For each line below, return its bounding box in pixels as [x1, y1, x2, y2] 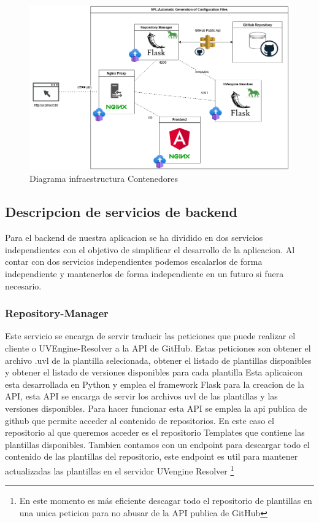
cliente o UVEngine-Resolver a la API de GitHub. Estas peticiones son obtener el [5, 341, 311, 354]
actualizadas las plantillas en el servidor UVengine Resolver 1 [5, 462, 234, 477]
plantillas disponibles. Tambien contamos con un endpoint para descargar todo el [5, 438, 310, 450]
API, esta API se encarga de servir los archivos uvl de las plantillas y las [5, 390, 278, 403]
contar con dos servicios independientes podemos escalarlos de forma [5, 255, 263, 268]
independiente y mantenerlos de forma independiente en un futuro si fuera [5, 267, 284, 280]
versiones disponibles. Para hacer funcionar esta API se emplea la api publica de [5, 401, 307, 414]
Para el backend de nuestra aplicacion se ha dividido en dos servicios [5, 231, 263, 244]
